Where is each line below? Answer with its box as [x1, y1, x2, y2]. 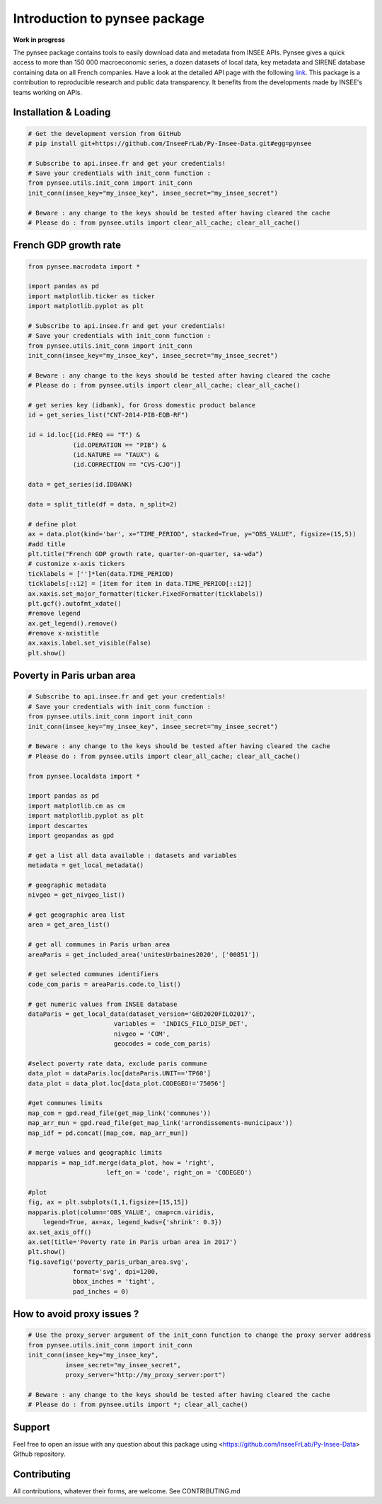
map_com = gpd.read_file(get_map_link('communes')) [28, 1109, 212, 1117]
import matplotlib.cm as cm [28, 801, 125, 810]
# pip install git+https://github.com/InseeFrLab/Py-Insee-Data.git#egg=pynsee [28, 139, 312, 147]
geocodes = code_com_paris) [113, 1040, 212, 1048]
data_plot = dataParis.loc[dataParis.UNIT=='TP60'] [28, 1070, 212, 1078]
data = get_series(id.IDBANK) [28, 480, 133, 489]
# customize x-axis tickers [28, 560, 125, 568]
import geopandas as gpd [28, 831, 115, 839]
